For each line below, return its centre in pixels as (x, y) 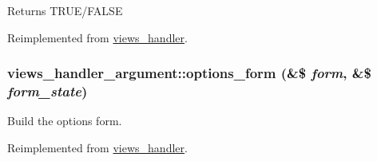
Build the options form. (65, 121)
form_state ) (48, 91)
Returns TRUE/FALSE (65, 10)
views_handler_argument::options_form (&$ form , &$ (189, 73)
